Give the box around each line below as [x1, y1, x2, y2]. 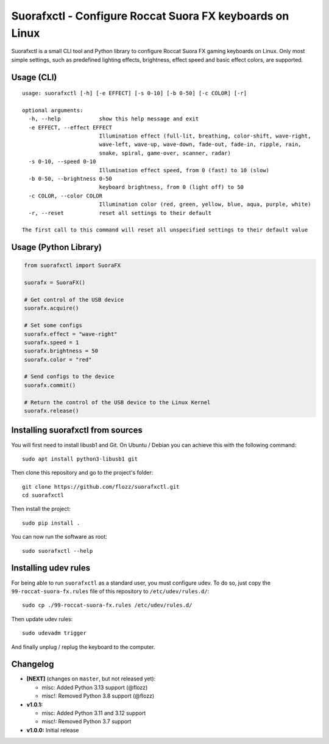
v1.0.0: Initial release [26, 726, 79, 734]
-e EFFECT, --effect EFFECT [28, 124, 113, 131]
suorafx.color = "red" [24, 356, 92, 363]
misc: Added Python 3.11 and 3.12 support [41, 709, 146, 717]
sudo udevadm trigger [22, 630, 87, 636]
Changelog [11, 659, 54, 669]
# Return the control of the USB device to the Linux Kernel [24, 399, 211, 406]
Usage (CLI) [11, 72, 57, 82]
